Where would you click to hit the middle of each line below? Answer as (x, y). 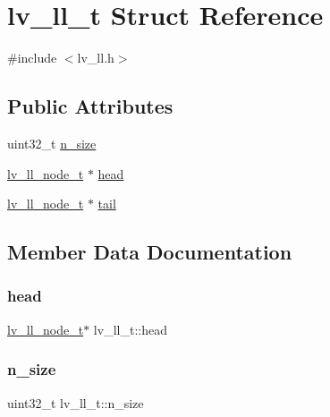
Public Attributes (90, 106)
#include (32, 58)
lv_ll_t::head (130, 329)
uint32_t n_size (52, 143)
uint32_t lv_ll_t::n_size (76, 402)
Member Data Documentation (150, 252)
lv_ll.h (96, 58)
